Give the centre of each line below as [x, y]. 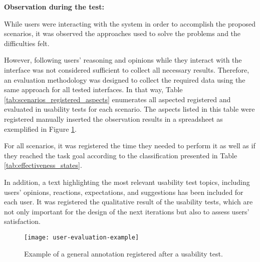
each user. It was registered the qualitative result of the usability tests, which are [128, 202]
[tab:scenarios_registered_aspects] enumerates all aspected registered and [117, 99]
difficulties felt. [27, 43]
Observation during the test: [54, 7]
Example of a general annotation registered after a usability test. [123, 253]
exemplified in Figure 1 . [40, 128]
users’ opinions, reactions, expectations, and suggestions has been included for [124, 192]
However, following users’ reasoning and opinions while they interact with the [123, 60]
